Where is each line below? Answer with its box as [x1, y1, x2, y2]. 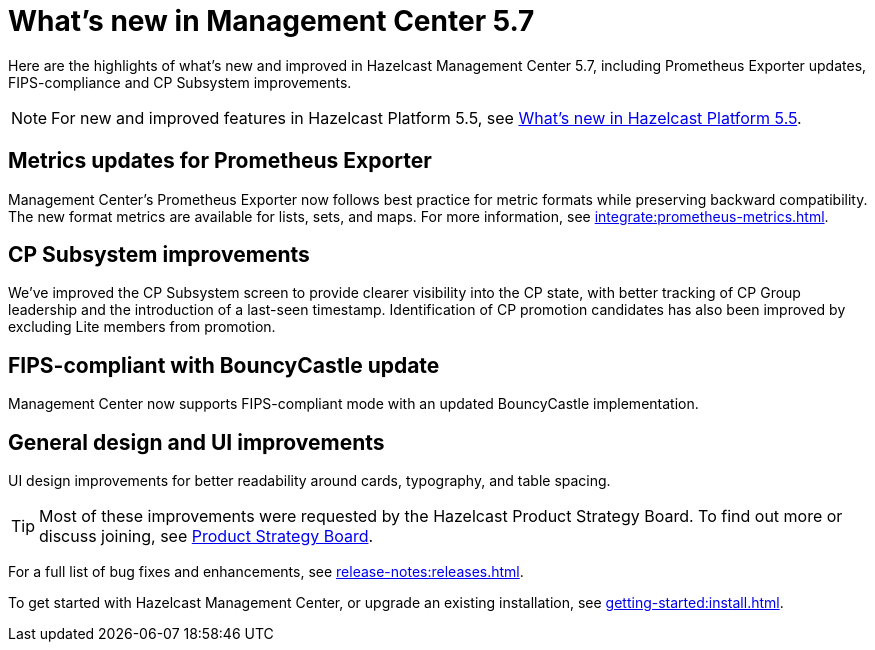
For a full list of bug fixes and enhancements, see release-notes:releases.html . [8, 563, 524, 581]
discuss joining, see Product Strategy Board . [39, 526, 374, 547]
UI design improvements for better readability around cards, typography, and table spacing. [8, 472, 611, 490]
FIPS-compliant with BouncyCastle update [8, 352, 440, 378]
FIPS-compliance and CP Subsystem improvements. [8, 73, 352, 91]
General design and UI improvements [8, 429, 385, 455]
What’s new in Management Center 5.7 [8, 4, 535, 38]
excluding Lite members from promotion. [8, 318, 276, 336]
